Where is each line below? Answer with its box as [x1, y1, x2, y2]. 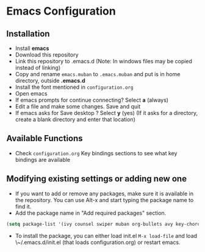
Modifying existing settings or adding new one [6, 173, 187, 184]
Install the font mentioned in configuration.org [15, 83, 134, 91]
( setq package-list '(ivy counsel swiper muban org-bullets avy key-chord [6, 221, 201, 227]
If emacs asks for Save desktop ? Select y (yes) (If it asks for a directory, [15, 110, 198, 116]
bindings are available [15, 156, 71, 163]
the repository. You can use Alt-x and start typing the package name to [15, 196, 194, 203]
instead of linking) [15, 64, 61, 71]
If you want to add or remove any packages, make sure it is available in [15, 190, 194, 197]
